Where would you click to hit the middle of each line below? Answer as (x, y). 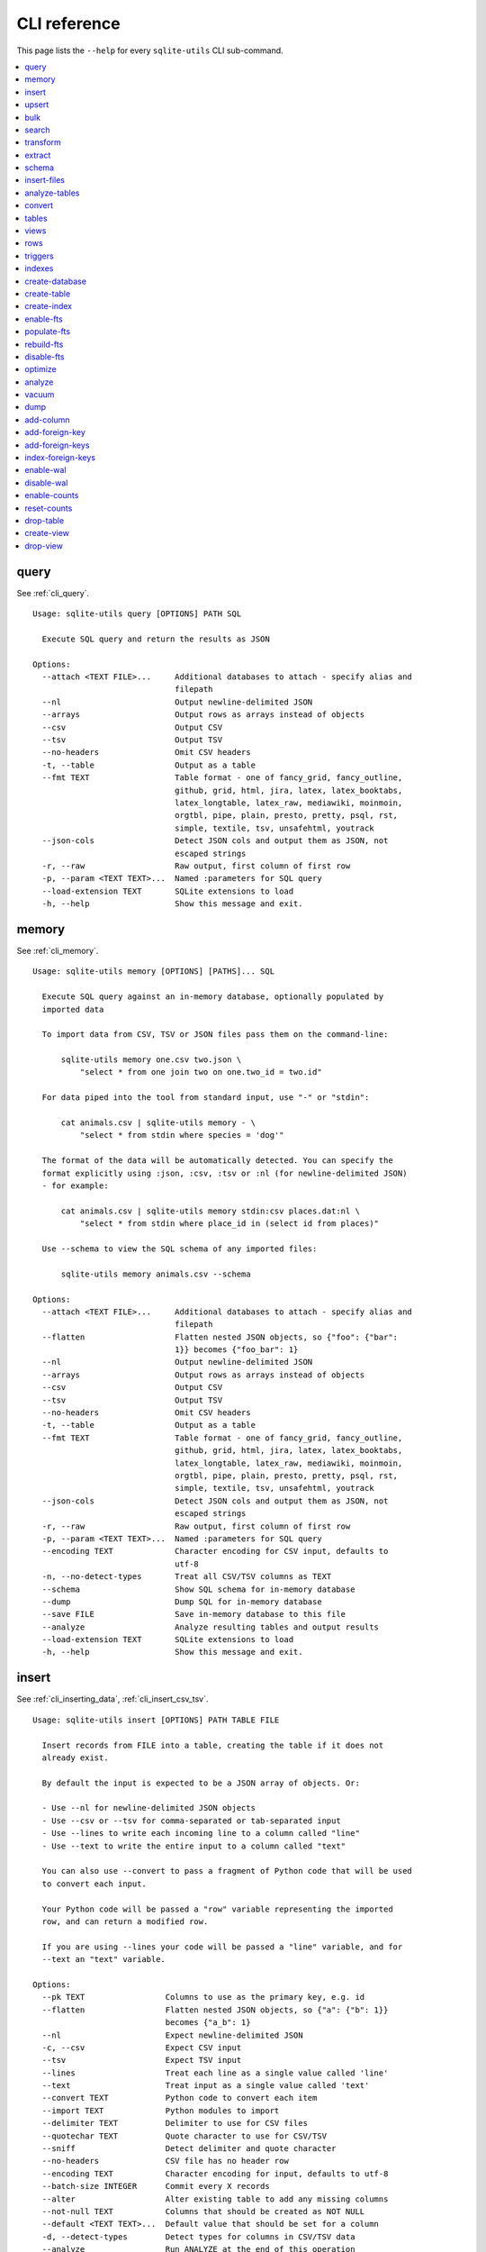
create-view (47, 533)
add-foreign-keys (57, 445)
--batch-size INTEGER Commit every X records (156, 2186)
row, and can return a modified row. (125, 1922)
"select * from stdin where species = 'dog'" (182, 1135)
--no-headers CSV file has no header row (166, 2161)
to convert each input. (94, 1884)
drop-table (45, 521)
